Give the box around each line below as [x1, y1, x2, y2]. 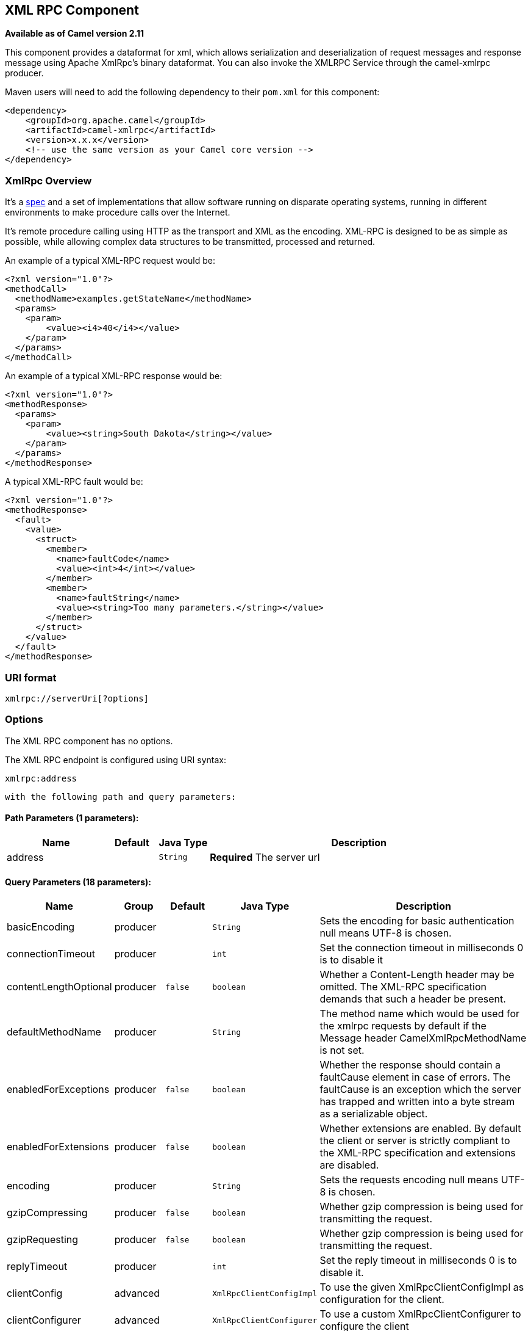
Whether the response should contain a [319, 1059, 501, 1072]
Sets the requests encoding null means [319, 1173, 499, 1186]
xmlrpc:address [5, 773, 77, 783]
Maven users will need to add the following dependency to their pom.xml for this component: [5, 87, 380, 98]
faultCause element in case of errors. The [319, 1071, 511, 1084]
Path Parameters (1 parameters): [5, 813, 139, 824]
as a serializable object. [319, 1108, 428, 1120]
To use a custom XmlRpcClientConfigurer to [319, 1308, 521, 1321]
